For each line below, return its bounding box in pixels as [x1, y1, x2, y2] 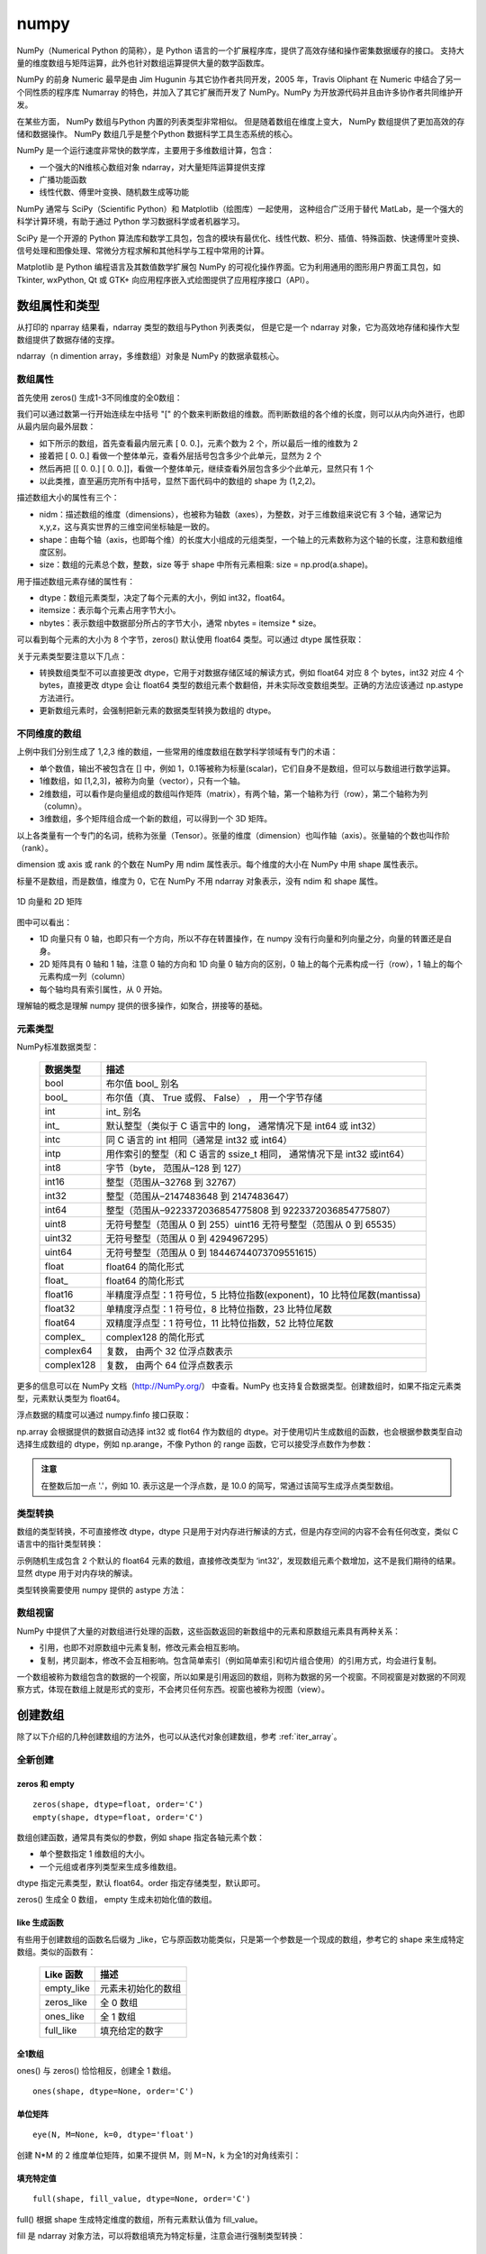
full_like [44, 2024, 77, 2037]
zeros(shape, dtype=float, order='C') [32, 1800, 204, 1810]
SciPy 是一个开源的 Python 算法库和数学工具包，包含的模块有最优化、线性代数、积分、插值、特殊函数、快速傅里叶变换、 [16, 233, 465, 243]
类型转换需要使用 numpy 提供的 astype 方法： [16, 1584, 187, 1595]
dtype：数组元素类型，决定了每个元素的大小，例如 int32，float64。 [39, 592, 290, 603]
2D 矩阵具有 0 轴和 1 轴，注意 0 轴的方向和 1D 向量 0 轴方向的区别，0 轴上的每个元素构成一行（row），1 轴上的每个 [39, 958, 463, 969]
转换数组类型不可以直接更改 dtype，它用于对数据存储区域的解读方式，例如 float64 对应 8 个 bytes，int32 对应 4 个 [39, 667, 464, 678]
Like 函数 [44, 1968, 84, 1981]
